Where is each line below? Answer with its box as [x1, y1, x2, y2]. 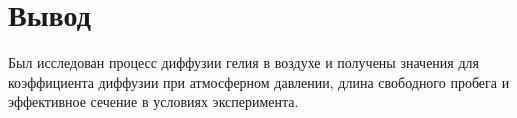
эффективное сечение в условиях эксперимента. [8, 91, 299, 112]
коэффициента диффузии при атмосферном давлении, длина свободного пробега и [8, 71, 510, 92]
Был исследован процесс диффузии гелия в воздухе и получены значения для [8, 52, 479, 73]
